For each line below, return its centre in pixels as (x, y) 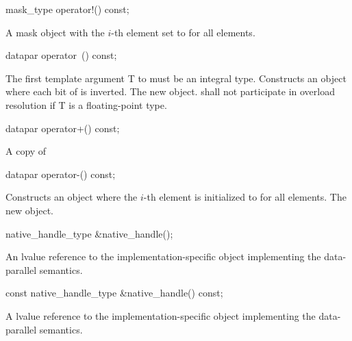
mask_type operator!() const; (67, 9)
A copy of (26, 151)
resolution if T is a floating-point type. (86, 104)
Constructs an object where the (72, 197)
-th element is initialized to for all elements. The (245, 197)
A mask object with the (55, 32)
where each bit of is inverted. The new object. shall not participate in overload (170, 91)
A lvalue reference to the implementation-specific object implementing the (161, 315)
